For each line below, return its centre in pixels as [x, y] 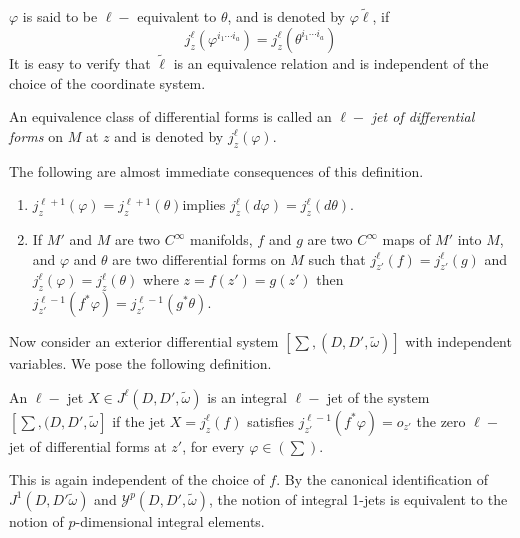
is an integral [247, 396]
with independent [458, 341]
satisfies [271, 420]
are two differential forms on [199, 258]
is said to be [60, 16]
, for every [213, 445]
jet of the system [378, 396]
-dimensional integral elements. [170, 520]
